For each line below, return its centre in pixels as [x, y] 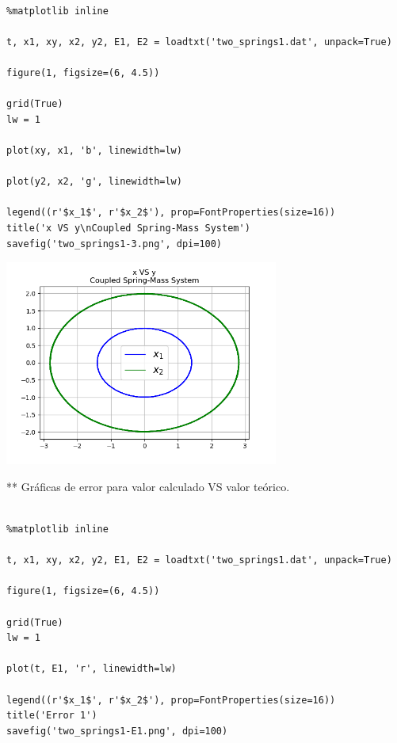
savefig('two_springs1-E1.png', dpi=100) [117, 731]
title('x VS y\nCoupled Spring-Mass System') [128, 228]
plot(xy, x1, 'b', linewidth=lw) [94, 150]
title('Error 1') [52, 716]
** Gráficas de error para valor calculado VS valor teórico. [148, 486]
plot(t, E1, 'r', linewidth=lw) [92, 669]
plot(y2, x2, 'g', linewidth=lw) [94, 182]
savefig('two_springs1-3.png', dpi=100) [115, 244]
